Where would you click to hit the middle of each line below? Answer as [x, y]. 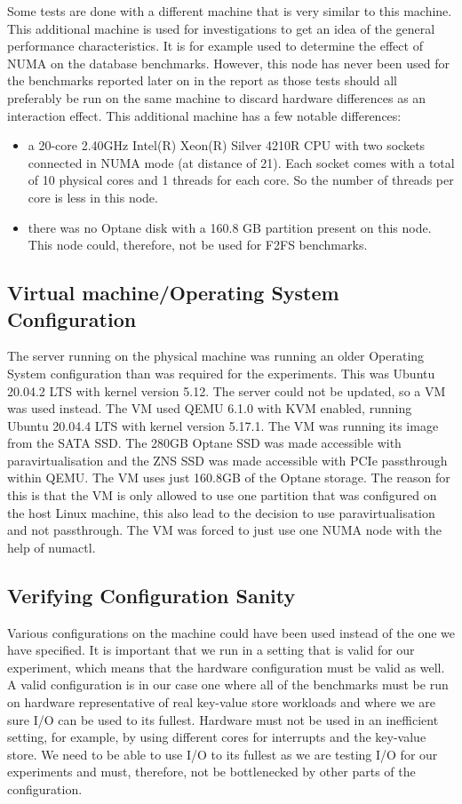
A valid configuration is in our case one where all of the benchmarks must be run [228, 685]
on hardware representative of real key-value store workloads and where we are [221, 702]
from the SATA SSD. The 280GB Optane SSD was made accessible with [204, 443]
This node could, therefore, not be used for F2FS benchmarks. [198, 245]
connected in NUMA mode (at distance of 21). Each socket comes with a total [241, 162]
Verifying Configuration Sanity [151, 595]
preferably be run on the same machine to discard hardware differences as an [217, 97]
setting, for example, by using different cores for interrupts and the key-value [217, 737]
